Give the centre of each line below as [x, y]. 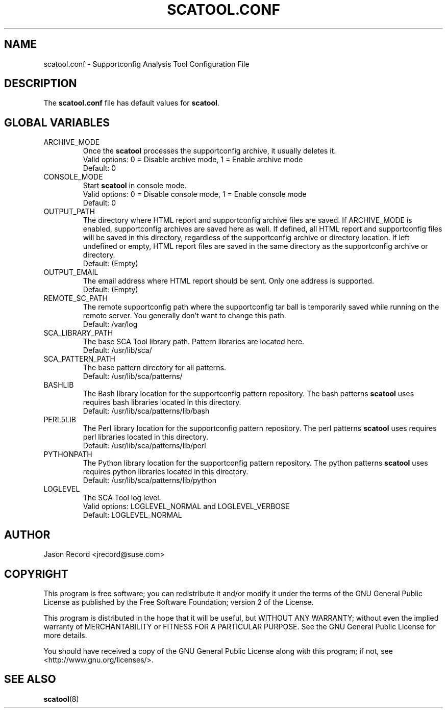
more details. [65, 635]
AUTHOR [27, 535]
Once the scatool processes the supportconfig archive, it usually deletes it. [209, 151]
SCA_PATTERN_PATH [79, 359]
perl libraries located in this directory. [145, 437]
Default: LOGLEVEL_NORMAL [132, 515]
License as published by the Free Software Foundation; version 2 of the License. [179, 602]
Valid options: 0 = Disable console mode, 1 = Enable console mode [195, 194]
